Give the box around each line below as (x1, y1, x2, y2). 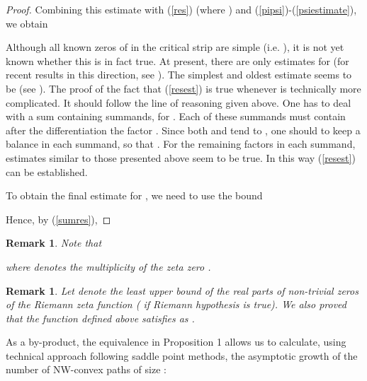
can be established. (6, 164, 88, 179)
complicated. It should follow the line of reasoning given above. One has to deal (6, 95, 351, 110)
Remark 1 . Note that (6, 235, 102, 250)
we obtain (6, 16, 48, 30)
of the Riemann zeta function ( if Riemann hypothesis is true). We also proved (6, 297, 346, 312)
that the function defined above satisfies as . (6, 310, 195, 325)
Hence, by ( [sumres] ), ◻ (6, 211, 111, 226)
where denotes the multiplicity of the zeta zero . (6, 259, 211, 274)
